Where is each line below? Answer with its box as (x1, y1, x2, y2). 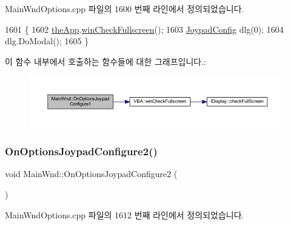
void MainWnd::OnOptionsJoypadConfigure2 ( (5, 167, 178, 180)
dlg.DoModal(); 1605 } (5, 35, 89, 47)
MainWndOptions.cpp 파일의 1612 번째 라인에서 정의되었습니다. (5, 208, 244, 221)
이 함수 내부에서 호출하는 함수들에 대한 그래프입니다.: (5, 55, 206, 67)
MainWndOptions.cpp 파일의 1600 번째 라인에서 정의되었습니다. (5, 2, 244, 15)
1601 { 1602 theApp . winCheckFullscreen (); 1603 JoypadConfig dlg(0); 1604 (5, 22, 284, 35)
